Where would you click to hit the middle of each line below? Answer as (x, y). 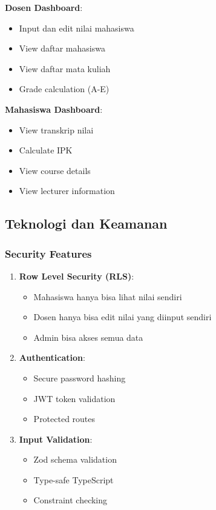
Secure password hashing (80, 377)
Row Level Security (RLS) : (77, 276)
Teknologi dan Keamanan (86, 223)
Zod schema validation (75, 459)
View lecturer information (67, 191)
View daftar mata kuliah (65, 68)
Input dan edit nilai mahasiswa (77, 28)
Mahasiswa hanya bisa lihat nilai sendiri (108, 296)
